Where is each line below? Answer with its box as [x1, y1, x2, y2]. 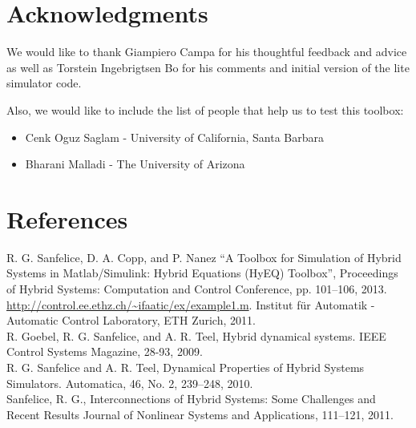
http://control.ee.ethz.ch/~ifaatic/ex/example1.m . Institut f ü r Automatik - [6, 296, 375, 313]
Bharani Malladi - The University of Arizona [25, 155, 245, 172]
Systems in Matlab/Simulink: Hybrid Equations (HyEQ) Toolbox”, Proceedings [6, 264, 398, 281]
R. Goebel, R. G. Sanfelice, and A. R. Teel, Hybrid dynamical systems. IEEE [6, 327, 386, 344]
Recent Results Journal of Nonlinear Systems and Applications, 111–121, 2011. [6, 406, 394, 422]
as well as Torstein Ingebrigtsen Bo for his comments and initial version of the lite [6, 59, 410, 75]
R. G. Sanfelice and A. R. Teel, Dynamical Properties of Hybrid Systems [6, 358, 365, 375]
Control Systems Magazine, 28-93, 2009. [6, 343, 203, 360]
